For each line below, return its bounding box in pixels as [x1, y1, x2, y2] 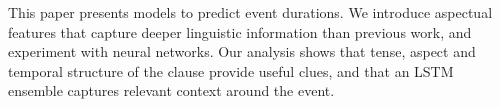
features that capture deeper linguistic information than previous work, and [8, 21, 472, 42]
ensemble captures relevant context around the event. [8, 80, 335, 101]
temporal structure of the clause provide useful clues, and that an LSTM [8, 60, 454, 81]
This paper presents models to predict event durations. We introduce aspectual [8, 2, 493, 22]
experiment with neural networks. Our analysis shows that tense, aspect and [8, 41, 476, 62]
